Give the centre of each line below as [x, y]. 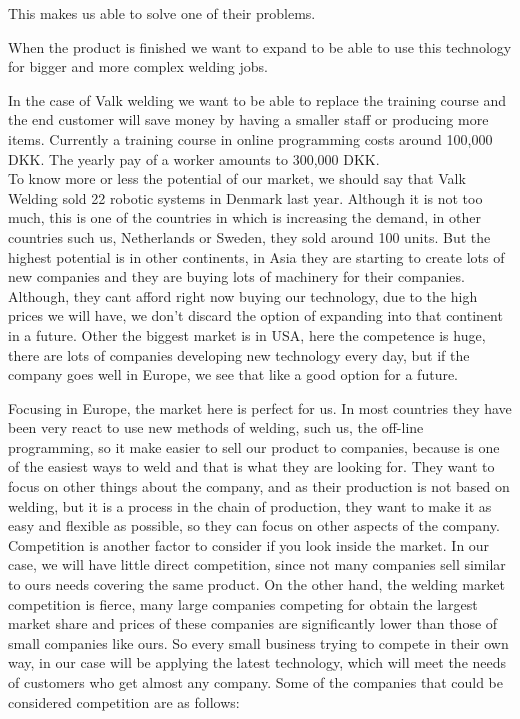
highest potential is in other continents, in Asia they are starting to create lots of [256, 256]
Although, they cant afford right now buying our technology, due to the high [243, 295]
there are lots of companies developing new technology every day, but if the [239, 354]
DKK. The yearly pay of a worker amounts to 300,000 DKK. [194, 158]
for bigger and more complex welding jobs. [138, 66]
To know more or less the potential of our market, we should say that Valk [237, 178]
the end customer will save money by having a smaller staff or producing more [248, 119]
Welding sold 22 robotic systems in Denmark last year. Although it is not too [245, 197]
